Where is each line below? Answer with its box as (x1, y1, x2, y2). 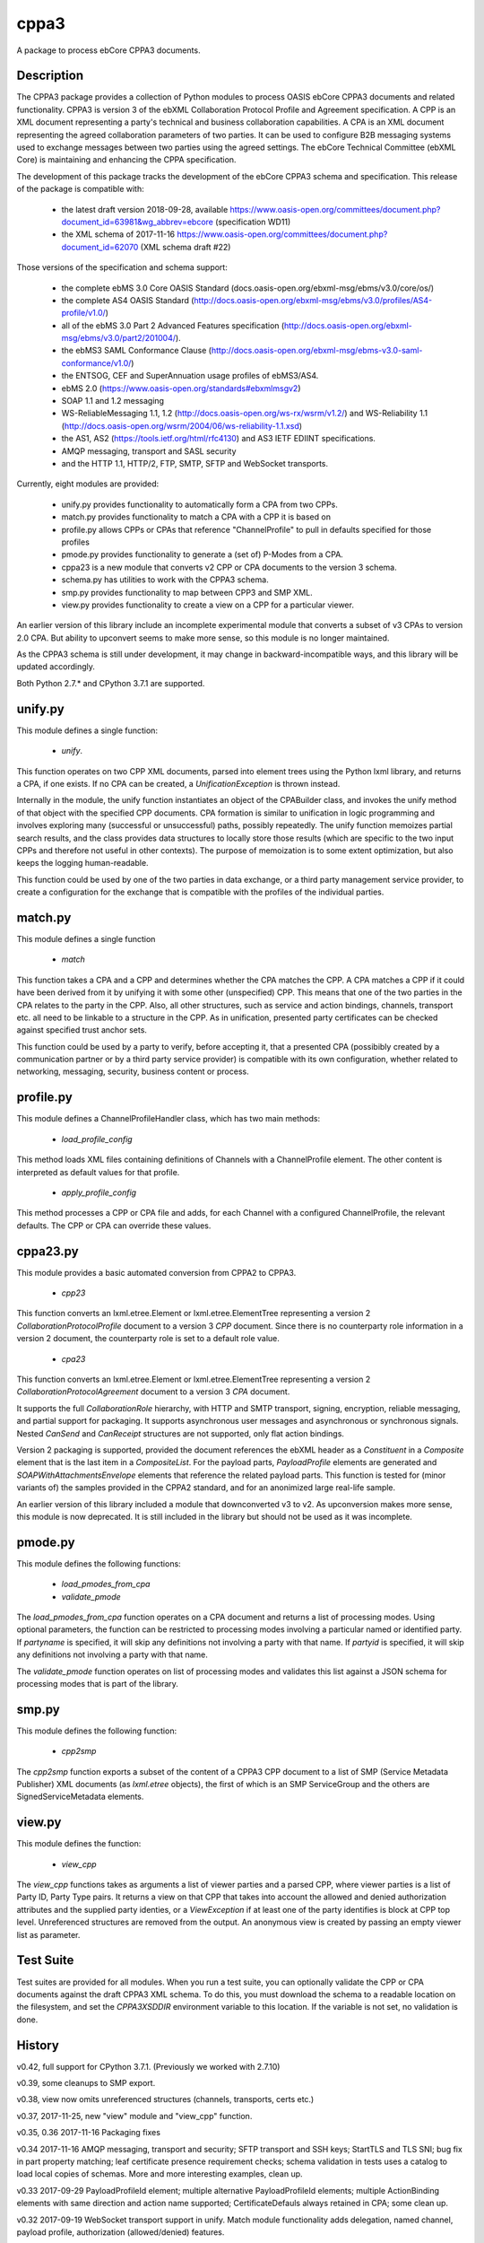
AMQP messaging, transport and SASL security (61, 445, 237, 457)
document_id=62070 (61, 241, 139, 252)
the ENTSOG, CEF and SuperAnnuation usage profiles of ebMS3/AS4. (61, 371, 319, 381)
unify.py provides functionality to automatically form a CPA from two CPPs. (61, 499, 338, 510)
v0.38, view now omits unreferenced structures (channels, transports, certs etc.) (16, 2094, 315, 2105)
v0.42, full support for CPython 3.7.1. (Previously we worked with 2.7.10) (16, 2061, 281, 2072)
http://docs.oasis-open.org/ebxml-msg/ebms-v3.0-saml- (211, 345, 423, 356)
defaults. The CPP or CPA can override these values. (16, 1220, 212, 1231)
